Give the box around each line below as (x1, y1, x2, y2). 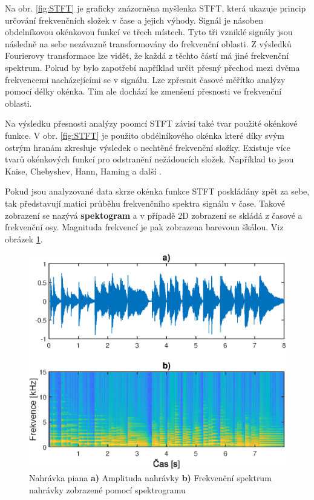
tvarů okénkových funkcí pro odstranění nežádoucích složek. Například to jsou (5, 153, 294, 165)
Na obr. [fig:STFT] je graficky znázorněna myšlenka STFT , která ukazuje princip (5, 2, 306, 14)
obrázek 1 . (5, 232, 43, 245)
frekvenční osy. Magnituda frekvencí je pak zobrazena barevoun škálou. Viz (5, 221, 284, 233)
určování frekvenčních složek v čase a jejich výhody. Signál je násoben (5, 13, 263, 26)
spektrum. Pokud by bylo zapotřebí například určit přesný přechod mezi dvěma (5, 61, 300, 73)
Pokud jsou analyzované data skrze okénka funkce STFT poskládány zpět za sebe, (5, 185, 310, 198)
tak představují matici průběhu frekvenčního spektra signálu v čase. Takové (5, 196, 285, 209)
